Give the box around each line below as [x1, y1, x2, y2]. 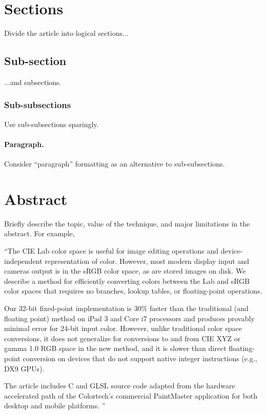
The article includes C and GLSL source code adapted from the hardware [4, 380, 235, 391]
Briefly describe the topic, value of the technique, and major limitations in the [4, 218, 250, 229]
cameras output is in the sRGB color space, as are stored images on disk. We [4, 265, 246, 276]
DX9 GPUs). [4, 363, 45, 374]
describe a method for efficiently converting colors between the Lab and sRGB [4, 275, 250, 286]
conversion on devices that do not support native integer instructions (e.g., [23, 353, 257, 363]
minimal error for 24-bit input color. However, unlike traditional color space [4, 323, 242, 334]
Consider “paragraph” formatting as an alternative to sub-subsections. [4, 158, 225, 169]
